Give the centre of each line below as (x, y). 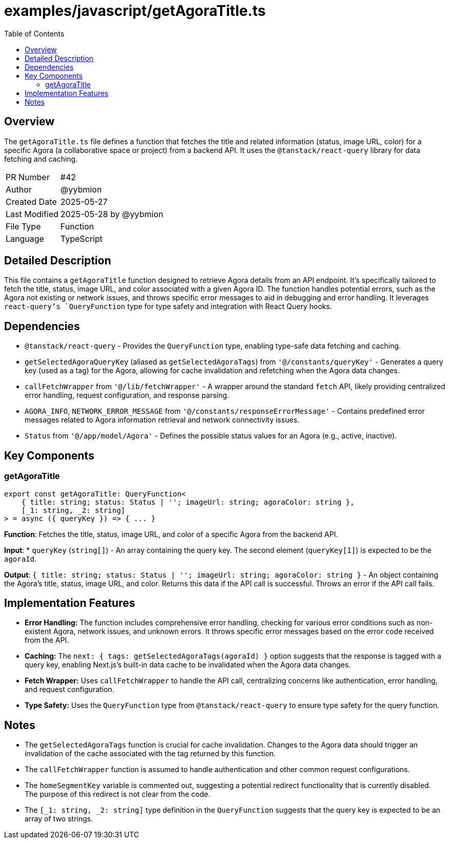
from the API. (47, 640)
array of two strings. (59, 819)
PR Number (28, 177)
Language (25, 238)
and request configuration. (70, 689)
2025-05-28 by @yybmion (112, 214)
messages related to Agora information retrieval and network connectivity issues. (162, 420)
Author (19, 189)
